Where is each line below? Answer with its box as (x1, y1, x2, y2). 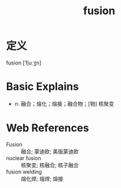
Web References (6, 121, 90, 135)
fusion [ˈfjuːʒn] (6, 59, 42, 66)
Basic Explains (6, 80, 79, 93)
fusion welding (6, 168, 42, 175)
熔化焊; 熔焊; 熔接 (21, 175, 64, 182)
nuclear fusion (6, 154, 41, 161)
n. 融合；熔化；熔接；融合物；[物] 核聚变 (14, 100, 115, 107)
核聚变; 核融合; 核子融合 (21, 161, 79, 168)
